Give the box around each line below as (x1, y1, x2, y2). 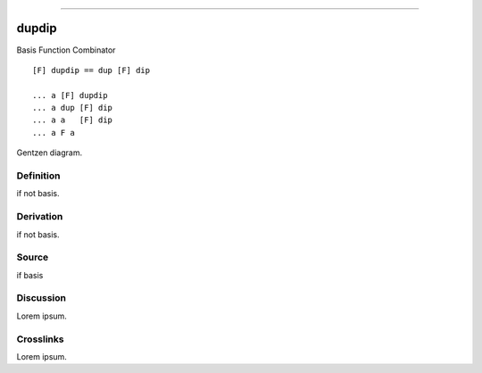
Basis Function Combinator (16, 45, 116, 55)
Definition (16, 170, 61, 182)
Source (16, 251, 49, 263)
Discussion (16, 292, 67, 304)
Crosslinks (16, 333, 64, 345)
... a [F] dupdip (32, 90, 108, 100)
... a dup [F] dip (32, 103, 113, 113)
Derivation (16, 211, 63, 223)
